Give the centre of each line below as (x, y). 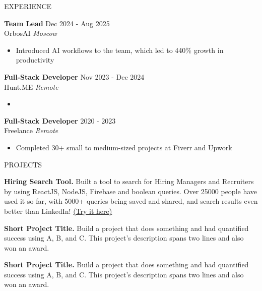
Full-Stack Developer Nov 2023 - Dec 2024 (74, 76)
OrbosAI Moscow (30, 33)
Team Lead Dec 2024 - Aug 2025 (57, 23)
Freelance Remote (31, 130)
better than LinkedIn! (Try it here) (58, 211)
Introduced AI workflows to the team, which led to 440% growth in (120, 50)
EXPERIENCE (28, 6)
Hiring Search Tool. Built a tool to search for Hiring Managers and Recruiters (129, 181)
